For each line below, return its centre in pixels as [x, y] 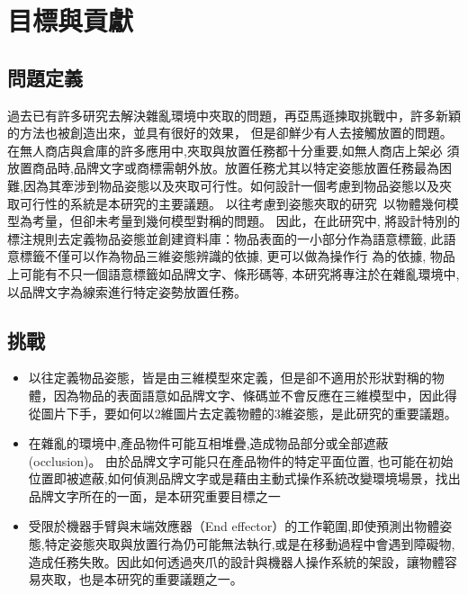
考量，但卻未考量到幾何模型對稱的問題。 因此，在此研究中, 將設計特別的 [246, 221]
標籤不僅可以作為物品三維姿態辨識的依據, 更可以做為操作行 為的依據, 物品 [237, 256]
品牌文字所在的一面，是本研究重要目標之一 [154, 495]
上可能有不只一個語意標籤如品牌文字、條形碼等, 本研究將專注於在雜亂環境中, [234, 273]
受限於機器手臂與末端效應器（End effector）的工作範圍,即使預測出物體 [234, 526]
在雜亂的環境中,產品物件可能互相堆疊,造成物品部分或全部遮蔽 [208, 443]
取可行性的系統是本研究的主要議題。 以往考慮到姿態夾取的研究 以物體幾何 [227, 203]
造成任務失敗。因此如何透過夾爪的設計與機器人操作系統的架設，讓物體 [236, 561]
